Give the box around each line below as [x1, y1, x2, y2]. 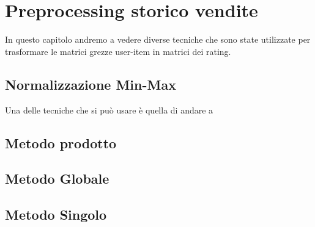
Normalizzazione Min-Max [5, 74, 176, 93]
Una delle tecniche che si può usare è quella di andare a [5, 103, 213, 116]
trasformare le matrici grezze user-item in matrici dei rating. [5, 45, 231, 57]
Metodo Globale [5, 169, 109, 188]
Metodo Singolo [5, 205, 107, 224]
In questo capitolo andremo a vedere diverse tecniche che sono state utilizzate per [5, 33, 311, 46]
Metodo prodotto [5, 133, 117, 152]
